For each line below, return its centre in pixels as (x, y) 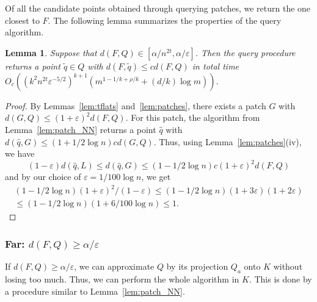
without (288, 266)
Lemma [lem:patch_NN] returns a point (81, 129)
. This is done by (280, 279)
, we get (156, 177)
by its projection (197, 266)
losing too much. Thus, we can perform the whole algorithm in (122, 279)
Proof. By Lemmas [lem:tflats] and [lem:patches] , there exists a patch (136, 105)
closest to (22, 20)
